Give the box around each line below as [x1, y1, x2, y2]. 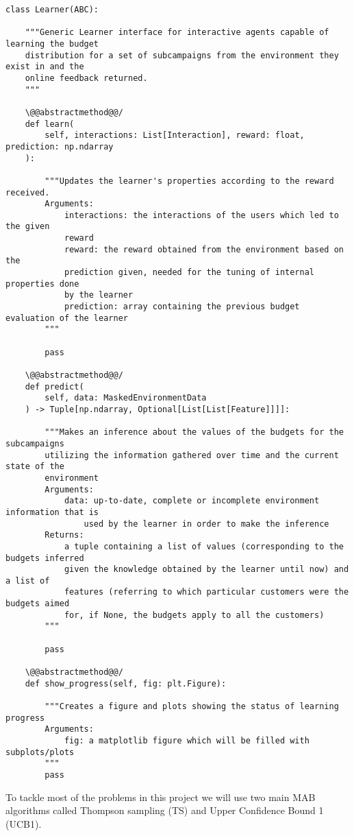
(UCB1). [5, 816, 42, 831]
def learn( [25, 119, 75, 129]
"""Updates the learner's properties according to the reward [45, 176, 334, 186]
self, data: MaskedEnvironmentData [45, 393, 207, 403]
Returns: [45, 530, 84, 540]
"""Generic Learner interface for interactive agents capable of [25, 27, 329, 38]
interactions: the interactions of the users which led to [64, 210, 339, 220]
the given [5, 222, 50, 232]
